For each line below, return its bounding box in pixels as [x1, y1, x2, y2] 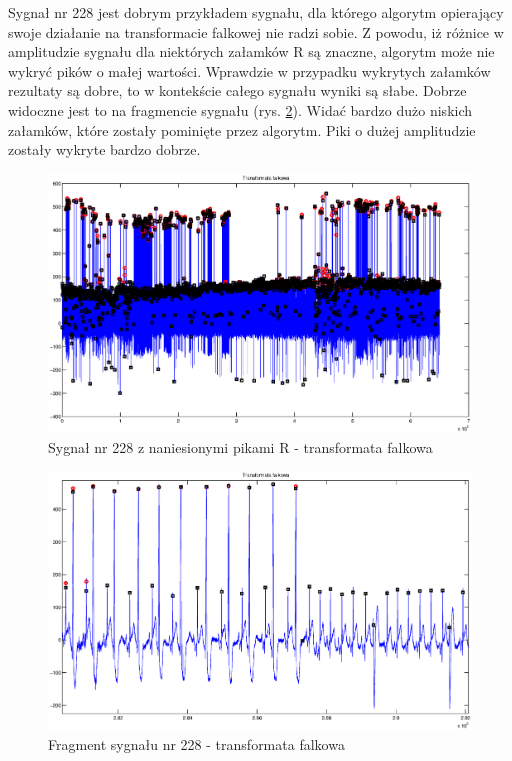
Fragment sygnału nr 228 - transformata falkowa [48, 734, 345, 755]
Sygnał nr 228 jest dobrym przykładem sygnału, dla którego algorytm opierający [8, 2, 504, 22]
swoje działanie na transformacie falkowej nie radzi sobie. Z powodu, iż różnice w [8, 21, 504, 42]
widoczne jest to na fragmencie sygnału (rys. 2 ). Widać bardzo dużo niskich [8, 99, 473, 120]
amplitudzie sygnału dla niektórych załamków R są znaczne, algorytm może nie [8, 41, 495, 62]
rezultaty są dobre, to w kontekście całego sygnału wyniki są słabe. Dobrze [8, 80, 467, 101]
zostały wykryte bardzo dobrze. [8, 139, 201, 160]
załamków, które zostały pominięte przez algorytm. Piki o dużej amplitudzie [8, 119, 476, 140]
